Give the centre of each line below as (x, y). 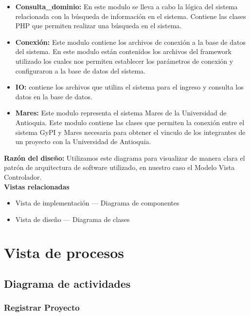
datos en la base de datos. (54, 96)
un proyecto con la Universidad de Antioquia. (83, 141)
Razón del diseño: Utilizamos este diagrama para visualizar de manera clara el (125, 158)
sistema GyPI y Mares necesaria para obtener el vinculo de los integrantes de (130, 132)
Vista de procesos (64, 252)
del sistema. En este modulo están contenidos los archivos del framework (123, 51)
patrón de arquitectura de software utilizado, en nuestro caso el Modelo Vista (119, 167)
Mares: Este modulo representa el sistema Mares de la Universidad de (121, 113)
